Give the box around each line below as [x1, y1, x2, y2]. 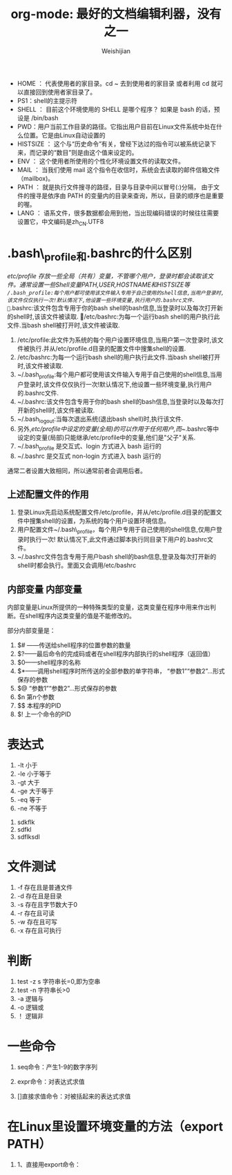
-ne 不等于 [17, 804, 48, 812]
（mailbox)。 [17, 174, 55, 182]
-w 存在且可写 [17, 917, 57, 926]
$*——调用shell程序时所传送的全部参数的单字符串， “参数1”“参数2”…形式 [17, 667, 225, 676]
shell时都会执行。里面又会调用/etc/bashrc [17, 561, 137, 570]
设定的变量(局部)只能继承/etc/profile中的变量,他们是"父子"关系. [17, 433, 195, 441]
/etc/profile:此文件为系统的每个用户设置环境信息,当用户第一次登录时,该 [17, 336, 217, 344]
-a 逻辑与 [17, 994, 44, 1002]
